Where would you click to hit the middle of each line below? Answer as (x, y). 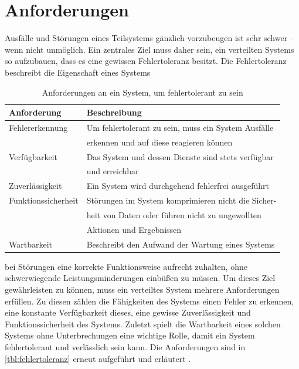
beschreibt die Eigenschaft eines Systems (78, 72)
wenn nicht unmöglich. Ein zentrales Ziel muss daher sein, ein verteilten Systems (149, 49)
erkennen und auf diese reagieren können (159, 142)
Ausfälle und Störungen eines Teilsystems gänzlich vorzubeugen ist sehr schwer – (149, 38)
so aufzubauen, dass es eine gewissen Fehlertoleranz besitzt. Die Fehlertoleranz (146, 61)
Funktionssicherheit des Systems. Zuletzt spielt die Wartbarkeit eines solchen (143, 324)
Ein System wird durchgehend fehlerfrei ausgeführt (178, 186)
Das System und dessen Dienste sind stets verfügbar (180, 156)
